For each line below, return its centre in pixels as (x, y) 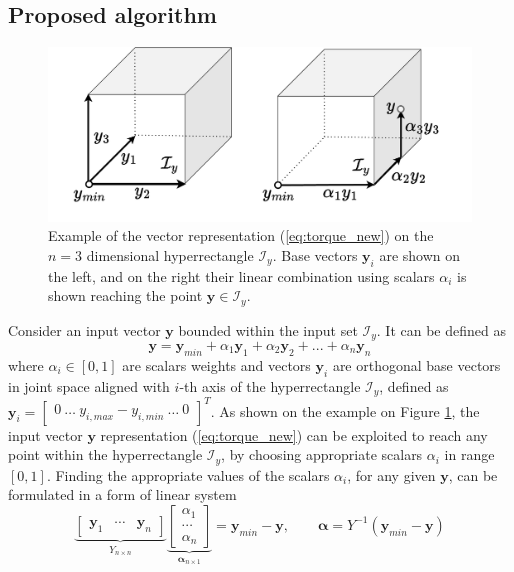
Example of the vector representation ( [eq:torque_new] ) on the (241, 235)
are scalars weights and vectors (216, 364)
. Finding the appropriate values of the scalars (188, 474)
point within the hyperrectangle (105, 454)
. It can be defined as (441, 329)
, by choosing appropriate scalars (322, 454)
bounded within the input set (268, 329)
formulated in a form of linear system (122, 494)
